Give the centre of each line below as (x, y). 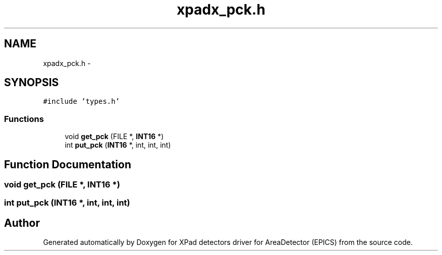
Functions (24, 119)
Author (22, 223)
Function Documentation (68, 164)
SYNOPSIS (32, 83)
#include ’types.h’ (81, 102)
